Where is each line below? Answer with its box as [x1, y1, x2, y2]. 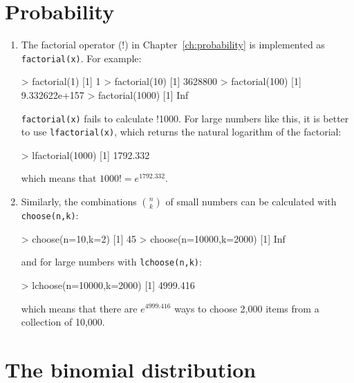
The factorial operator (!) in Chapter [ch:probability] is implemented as [21, 37, 325, 52]
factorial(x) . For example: [21, 50, 142, 65]
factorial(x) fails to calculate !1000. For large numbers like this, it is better [21, 111, 349, 125]
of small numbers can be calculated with [165, 194, 337, 209]
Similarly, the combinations [21, 194, 137, 209]
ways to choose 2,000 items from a [174, 301, 319, 315]
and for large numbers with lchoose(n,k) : [21, 254, 202, 269]
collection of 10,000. [21, 315, 105, 329]
